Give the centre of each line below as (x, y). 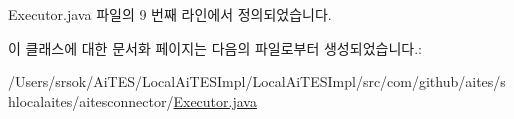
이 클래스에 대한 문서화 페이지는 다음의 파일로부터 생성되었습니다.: (215, 47)
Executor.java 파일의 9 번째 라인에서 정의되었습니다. (170, 14)
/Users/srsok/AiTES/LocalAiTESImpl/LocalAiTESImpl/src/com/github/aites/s (257, 81)
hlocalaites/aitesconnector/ (91, 100)
